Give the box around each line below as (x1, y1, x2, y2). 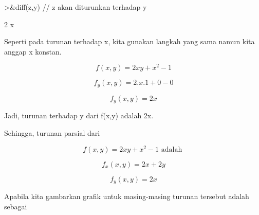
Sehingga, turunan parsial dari (4, 127, 100, 138)
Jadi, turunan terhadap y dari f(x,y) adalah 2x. (4, 110, 154, 121)
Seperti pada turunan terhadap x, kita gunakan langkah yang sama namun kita (4, 36, 255, 47)
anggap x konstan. (4, 46, 62, 57)
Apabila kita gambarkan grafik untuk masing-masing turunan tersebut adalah (4, 191, 249, 202)
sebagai (4, 201, 27, 211)
